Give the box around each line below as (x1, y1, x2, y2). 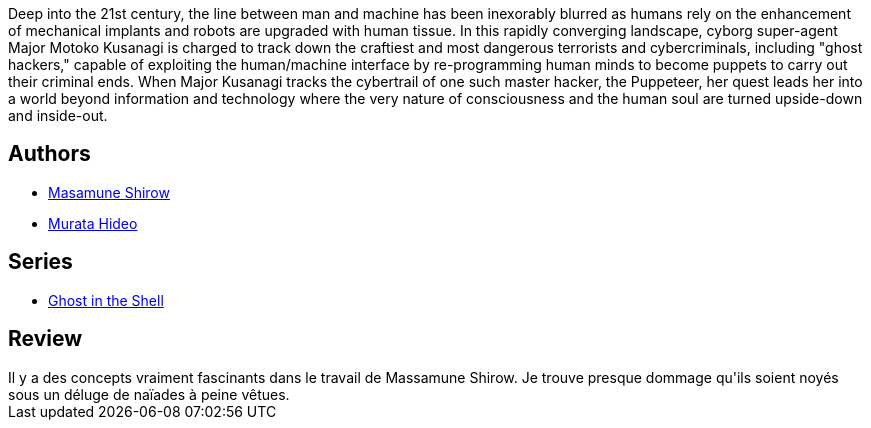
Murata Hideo (48, 214, 138, 232)
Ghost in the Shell (48, 291, 164, 309)
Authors (8, 141, 91, 167)
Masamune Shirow (48, 183, 170, 201)
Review (8, 326, 83, 352)
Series (8, 249, 73, 275)
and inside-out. (8, 107, 108, 124)
